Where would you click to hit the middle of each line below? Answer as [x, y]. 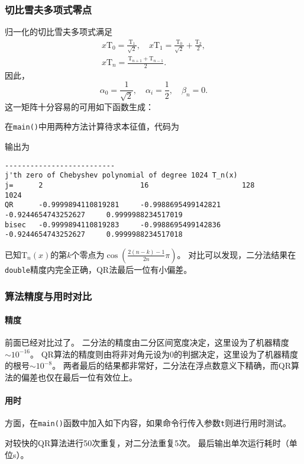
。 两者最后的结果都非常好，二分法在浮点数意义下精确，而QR [172, 365]
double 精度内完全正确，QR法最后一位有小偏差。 [98, 269]
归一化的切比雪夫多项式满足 [59, 32]
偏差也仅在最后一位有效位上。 [79, 377]
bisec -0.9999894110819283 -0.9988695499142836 [113, 225]
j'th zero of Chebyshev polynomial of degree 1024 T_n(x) [121, 175]
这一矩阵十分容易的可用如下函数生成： [79, 106]
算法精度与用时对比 [48, 296]
